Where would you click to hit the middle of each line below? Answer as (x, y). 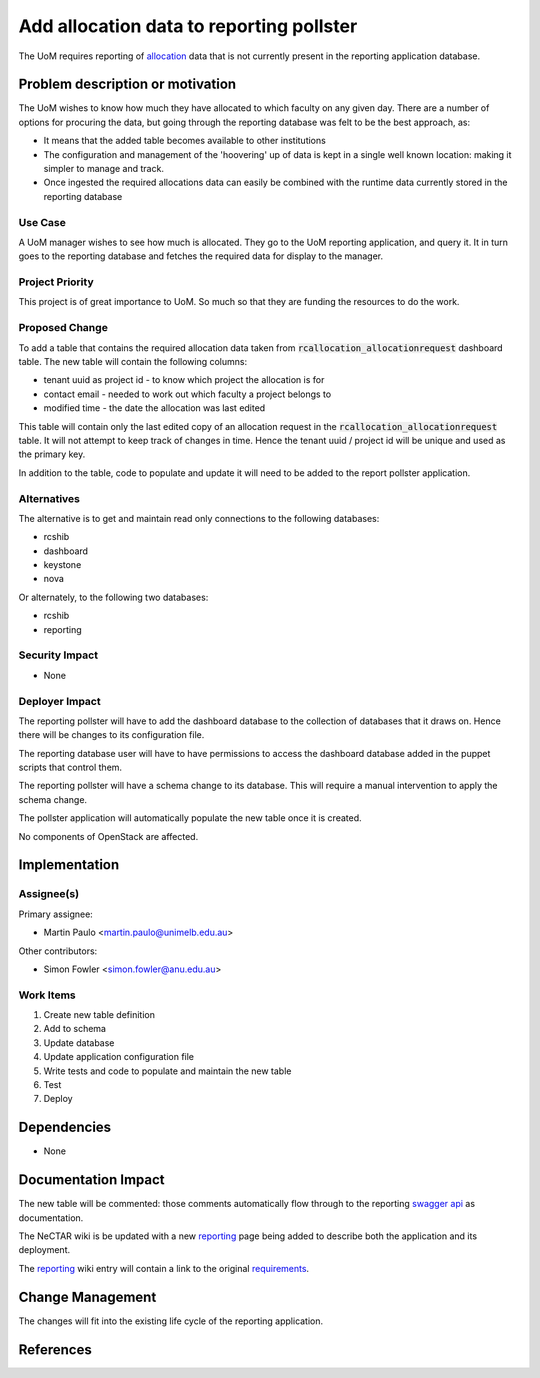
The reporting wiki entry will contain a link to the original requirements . (164, 1268)
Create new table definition (99, 1015)
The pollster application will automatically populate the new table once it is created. (190, 818)
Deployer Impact (59, 701)
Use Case (42, 222)
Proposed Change (63, 328)
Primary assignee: (56, 914)
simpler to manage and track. (104, 169)
